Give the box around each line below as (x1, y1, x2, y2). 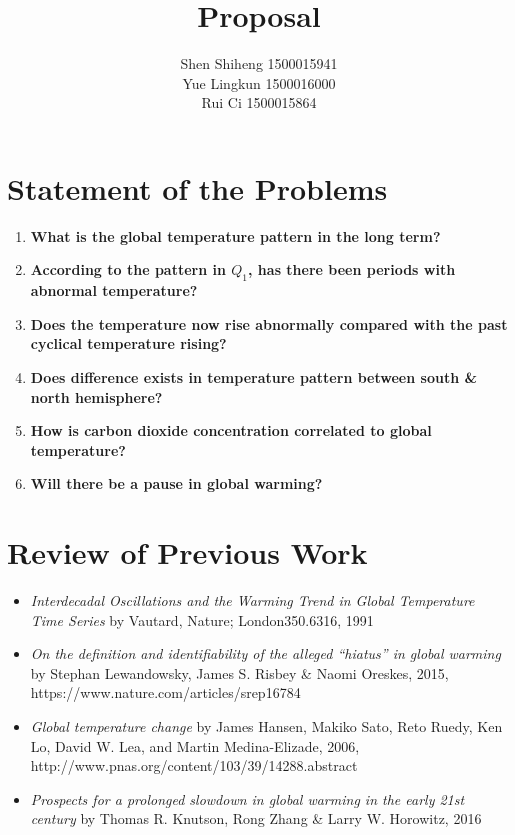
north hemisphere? (30, 386, 163, 407)
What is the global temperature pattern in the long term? (30, 225, 441, 246)
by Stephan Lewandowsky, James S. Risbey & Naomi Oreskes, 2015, (30, 662, 449, 683)
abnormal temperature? (30, 280, 198, 301)
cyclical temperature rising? (30, 333, 227, 354)
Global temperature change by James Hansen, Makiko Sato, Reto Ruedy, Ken (30, 716, 503, 737)
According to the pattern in (30, 259, 226, 280)
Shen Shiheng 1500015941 (180, 53, 338, 74)
